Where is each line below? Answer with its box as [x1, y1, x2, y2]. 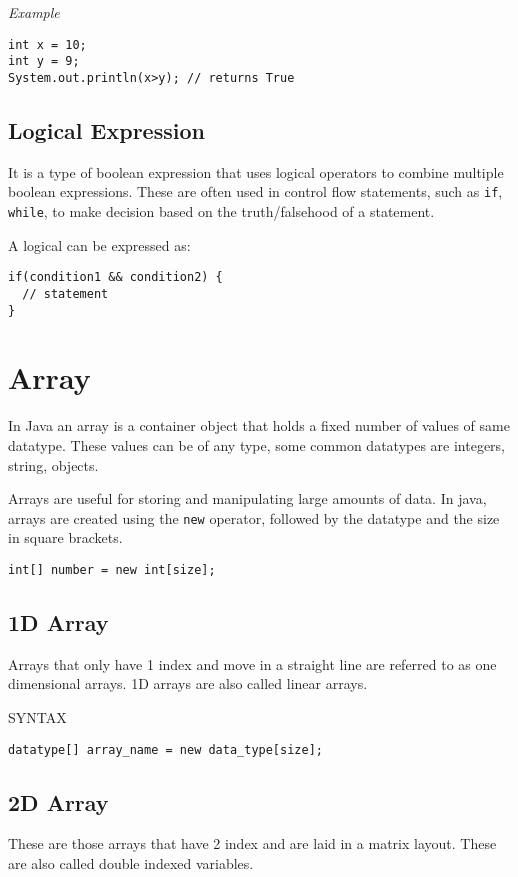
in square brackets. [8, 527, 123, 548]
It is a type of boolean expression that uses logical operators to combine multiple [8, 161, 504, 182]
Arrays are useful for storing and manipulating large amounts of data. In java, [8, 488, 487, 509]
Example [8, 2, 60, 22]
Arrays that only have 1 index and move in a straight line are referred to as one [8, 653, 497, 674]
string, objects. [8, 454, 99, 475]
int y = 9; [8, 54, 80, 69]
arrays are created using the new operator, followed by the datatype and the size [8, 507, 500, 528]
